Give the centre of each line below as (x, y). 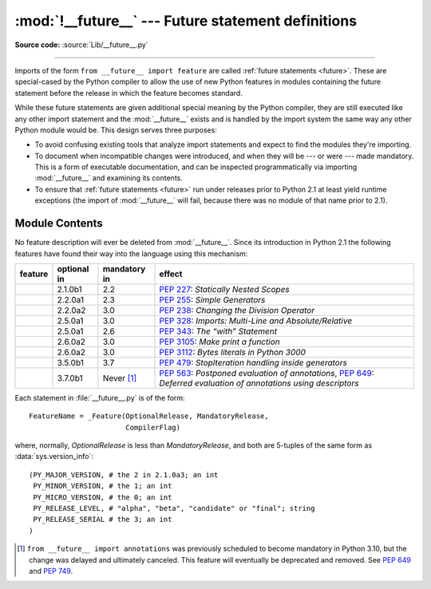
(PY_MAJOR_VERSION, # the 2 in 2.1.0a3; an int (124, 474)
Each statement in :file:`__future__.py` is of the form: (100, 397)
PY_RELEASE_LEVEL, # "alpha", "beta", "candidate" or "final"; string (174, 508)
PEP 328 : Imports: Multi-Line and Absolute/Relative (256, 321)
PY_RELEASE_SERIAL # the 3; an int (103, 520)
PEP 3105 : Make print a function (219, 342)
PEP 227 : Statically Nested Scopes (225, 289)
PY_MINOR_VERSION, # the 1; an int (103, 486)
